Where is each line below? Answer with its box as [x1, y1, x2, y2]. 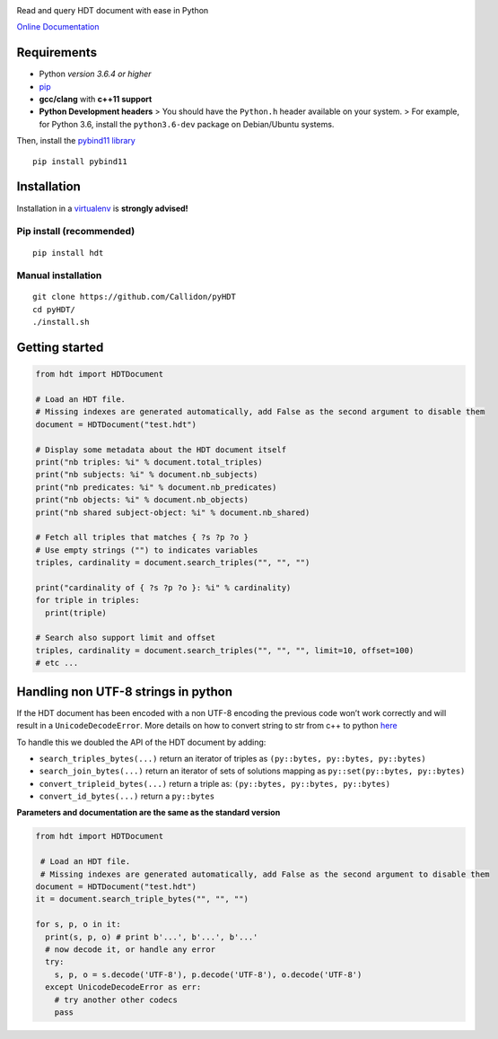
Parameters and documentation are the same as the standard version [16, 808, 281, 818]
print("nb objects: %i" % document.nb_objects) [35, 494, 249, 505]
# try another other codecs [54, 994, 179, 1005]
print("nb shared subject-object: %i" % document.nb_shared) [35, 507, 310, 518]
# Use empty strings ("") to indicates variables [35, 545, 258, 555]
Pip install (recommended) [16, 225, 135, 238]
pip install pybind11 [32, 156, 127, 166]
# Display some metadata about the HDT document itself [35, 444, 287, 455]
